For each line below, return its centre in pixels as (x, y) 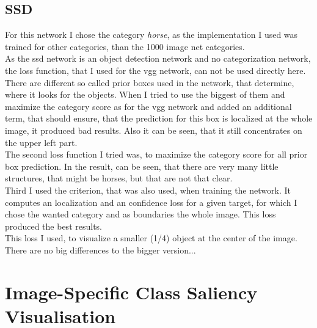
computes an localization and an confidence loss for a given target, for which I (151, 202)
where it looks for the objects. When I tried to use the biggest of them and (145, 94)
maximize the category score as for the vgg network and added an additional (148, 106)
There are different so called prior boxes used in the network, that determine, (150, 82)
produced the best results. (53, 226)
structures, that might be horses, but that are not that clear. (119, 178)
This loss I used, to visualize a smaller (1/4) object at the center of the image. (151, 238)
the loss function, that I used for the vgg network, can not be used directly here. (155, 70)
